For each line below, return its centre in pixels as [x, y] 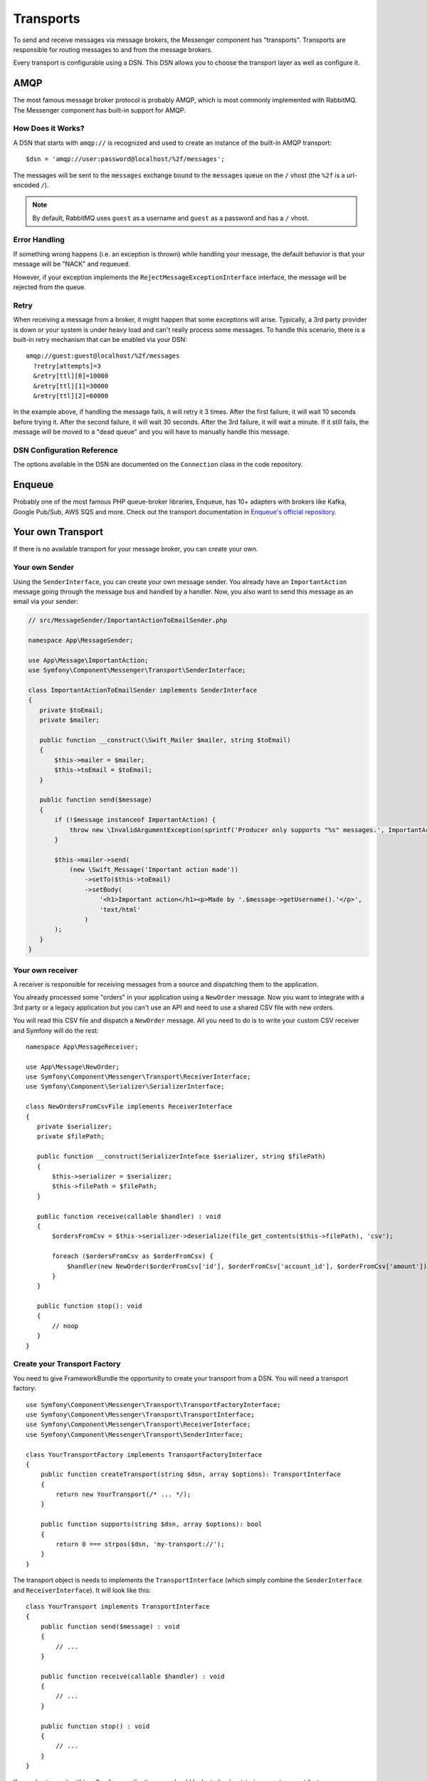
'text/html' [120, 909]
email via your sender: [46, 601]
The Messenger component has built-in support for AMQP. [99, 110]
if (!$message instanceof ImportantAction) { [135, 820]
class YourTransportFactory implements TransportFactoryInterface [144, 1454]
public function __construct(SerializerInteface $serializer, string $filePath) [181, 1157]
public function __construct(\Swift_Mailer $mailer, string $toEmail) [165, 740]
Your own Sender [44, 568]
